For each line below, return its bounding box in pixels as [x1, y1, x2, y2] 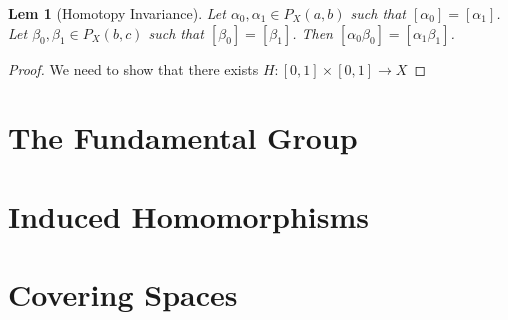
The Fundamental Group [8, 117, 358, 158]
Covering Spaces [8, 274, 238, 315]
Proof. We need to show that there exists [8, 58, 259, 79]
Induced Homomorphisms [8, 195, 369, 236]
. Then [292, 22, 333, 43]
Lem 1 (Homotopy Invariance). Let [8, 3, 226, 23]
